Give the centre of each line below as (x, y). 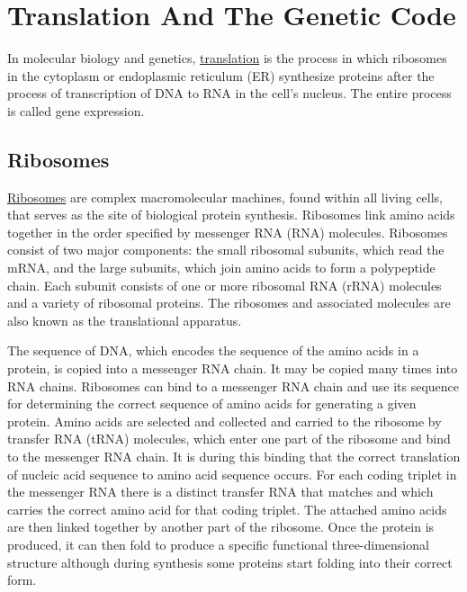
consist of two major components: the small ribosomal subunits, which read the (226, 250)
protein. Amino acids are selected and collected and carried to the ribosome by (225, 421)
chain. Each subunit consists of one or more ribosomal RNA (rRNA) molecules (225, 285)
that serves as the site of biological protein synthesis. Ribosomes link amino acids (231, 215)
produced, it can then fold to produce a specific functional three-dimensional (218, 544)
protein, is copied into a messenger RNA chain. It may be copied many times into (233, 368)
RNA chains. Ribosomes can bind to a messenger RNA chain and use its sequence (233, 386)
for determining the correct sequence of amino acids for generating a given (212, 404)
